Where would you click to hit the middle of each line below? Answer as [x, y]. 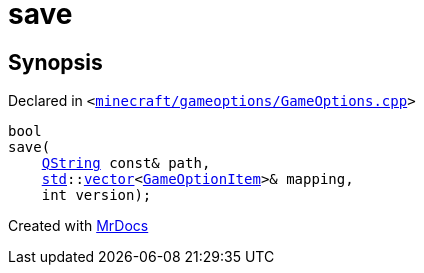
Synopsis [55, 62]
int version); [96, 195]
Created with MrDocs [78, 226]
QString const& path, [126, 163]
